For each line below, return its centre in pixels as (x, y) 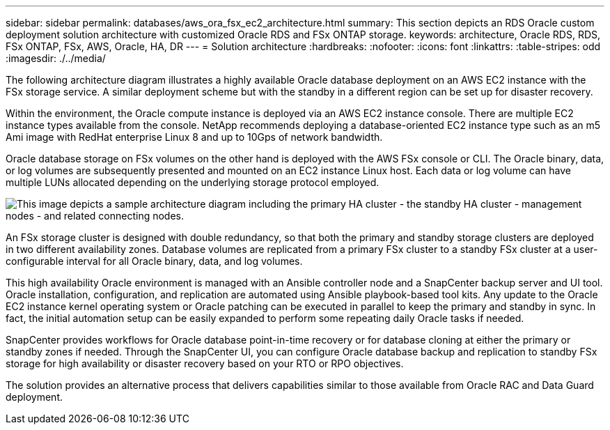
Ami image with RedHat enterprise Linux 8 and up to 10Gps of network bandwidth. (194, 137)
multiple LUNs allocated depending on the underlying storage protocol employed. (193, 182)
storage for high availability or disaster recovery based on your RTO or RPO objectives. (205, 363)
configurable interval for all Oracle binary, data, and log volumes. (154, 261)
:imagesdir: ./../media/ (56, 58)
